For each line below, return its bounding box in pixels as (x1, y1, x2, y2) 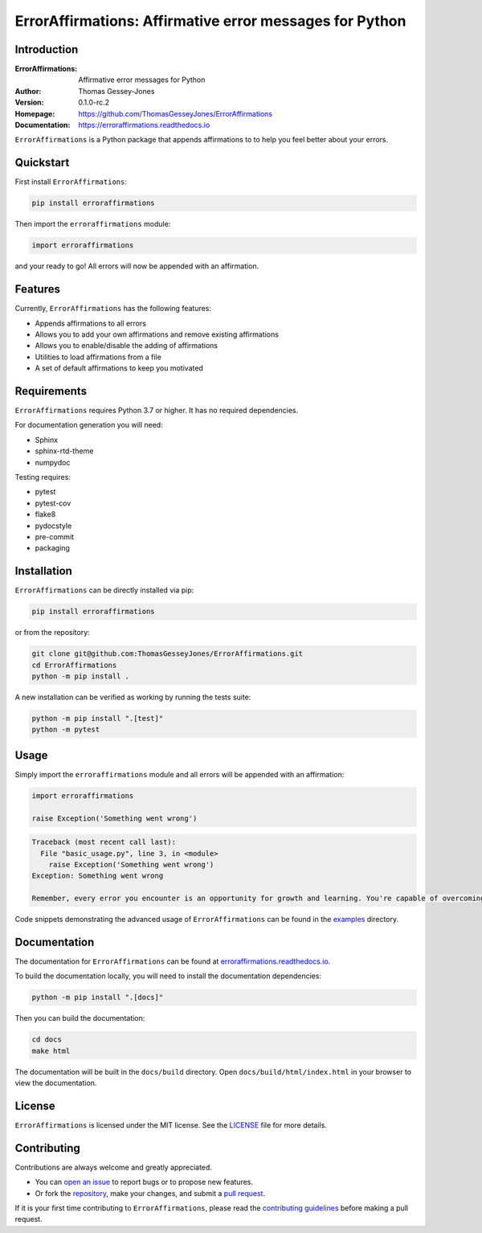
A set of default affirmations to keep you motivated (35, 363, 204, 373)
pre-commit (35, 531, 75, 542)
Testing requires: (14, 472, 71, 481)
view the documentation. (14, 1078, 97, 1088)
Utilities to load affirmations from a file (35, 352, 162, 362)
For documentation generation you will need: (14, 420, 164, 430)
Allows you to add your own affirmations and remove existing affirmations (35, 330, 279, 339)
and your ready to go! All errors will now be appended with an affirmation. (14, 261, 259, 271)
